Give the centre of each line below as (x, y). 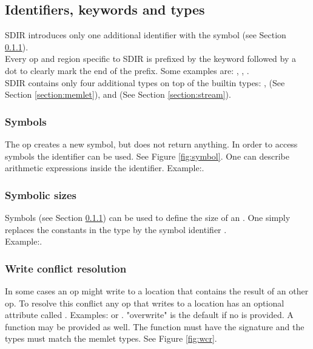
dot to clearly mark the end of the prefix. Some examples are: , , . (127, 70)
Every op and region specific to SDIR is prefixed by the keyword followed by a (151, 59)
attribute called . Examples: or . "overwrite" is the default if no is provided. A (149, 315)
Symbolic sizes (41, 195)
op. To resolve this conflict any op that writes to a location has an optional (145, 303)
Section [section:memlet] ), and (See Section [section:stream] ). (118, 94)
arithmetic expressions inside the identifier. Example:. (105, 168)
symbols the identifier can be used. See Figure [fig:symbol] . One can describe (147, 156)
